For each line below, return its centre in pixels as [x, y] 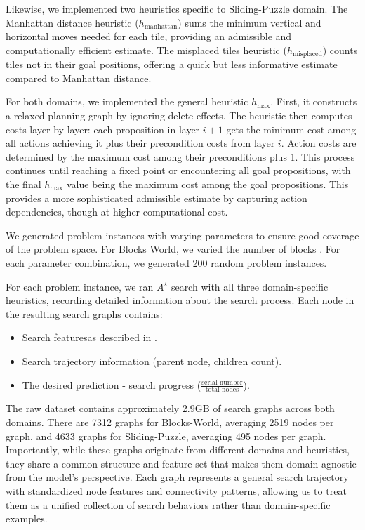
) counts [340, 49]
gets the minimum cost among [291, 129]
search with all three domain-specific [250, 286]
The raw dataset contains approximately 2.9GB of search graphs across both [170, 408]
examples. [27, 518]
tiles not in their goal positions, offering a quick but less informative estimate [172, 64]
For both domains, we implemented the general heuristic [127, 101]
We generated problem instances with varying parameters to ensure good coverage [182, 235]
